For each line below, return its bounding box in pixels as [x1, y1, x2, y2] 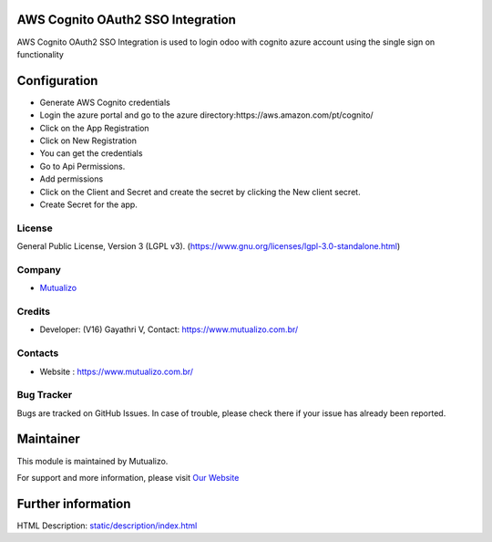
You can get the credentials [39, 148, 143, 159]
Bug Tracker [16, 389, 73, 401]
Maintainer [16, 432, 81, 447]
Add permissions [39, 173, 104, 184]
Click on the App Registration [39, 122, 149, 133]
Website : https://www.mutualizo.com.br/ [39, 366, 194, 377]
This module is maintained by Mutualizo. [16, 455, 169, 466]
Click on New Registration [39, 135, 137, 146]
